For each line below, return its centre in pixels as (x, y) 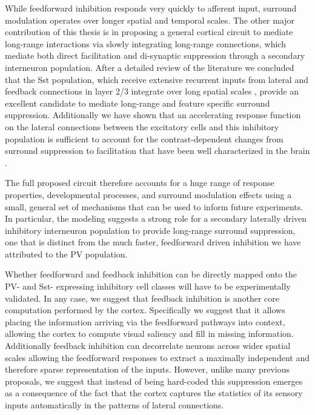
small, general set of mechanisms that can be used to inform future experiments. (154, 206)
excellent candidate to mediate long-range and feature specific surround (138, 103)
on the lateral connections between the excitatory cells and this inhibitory (142, 126)
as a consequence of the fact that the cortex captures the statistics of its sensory (154, 393)
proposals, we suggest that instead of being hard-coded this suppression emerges (154, 381)
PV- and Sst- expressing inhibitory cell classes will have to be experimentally (148, 286)
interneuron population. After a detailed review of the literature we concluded (150, 67)
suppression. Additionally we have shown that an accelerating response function (153, 115)
